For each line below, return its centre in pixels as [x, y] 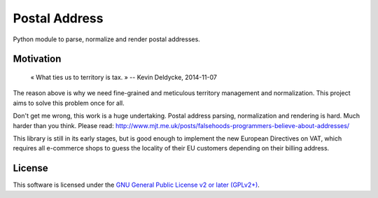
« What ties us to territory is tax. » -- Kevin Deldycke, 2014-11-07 [124, 77]
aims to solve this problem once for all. [69, 103]
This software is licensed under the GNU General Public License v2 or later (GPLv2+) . [136, 185]
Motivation [37, 59]
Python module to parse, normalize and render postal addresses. [107, 39]
